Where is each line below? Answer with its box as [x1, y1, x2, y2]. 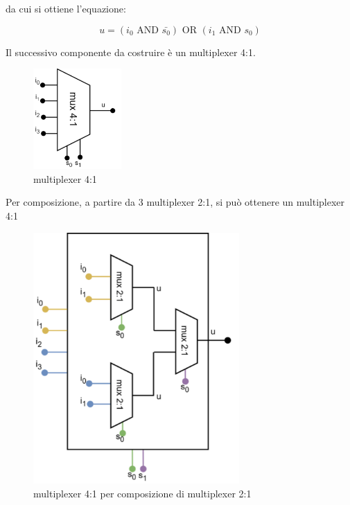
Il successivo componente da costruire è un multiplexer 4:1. [6, 44, 256, 59]
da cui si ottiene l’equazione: [6, 1, 126, 15]
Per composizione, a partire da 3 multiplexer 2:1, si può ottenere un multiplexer [6, 195, 345, 209]
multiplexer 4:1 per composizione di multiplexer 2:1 [33, 486, 252, 500]
